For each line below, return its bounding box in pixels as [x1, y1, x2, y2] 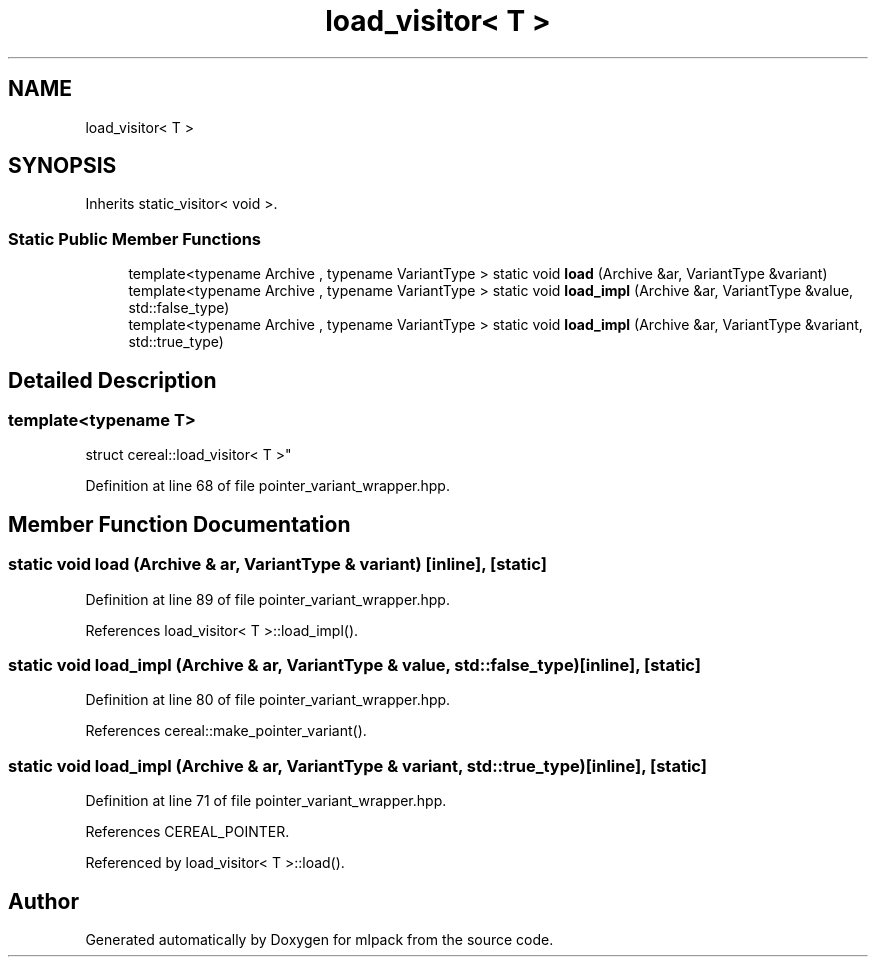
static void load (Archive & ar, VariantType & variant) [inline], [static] [8, 554, 547, 575]
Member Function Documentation [8, 511, 351, 537]
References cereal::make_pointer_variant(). [85, 722, 367, 740]
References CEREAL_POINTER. [85, 823, 290, 841]
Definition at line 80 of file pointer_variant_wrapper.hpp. [85, 691, 451, 709]
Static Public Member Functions [8, 228, 262, 249]
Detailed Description [8, 367, 217, 393]
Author [8, 888, 79, 914]
